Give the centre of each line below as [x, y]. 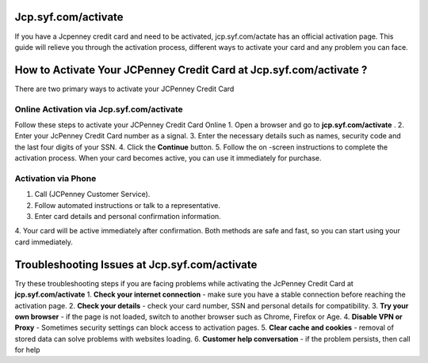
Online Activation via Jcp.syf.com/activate [99, 109]
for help [27, 350]
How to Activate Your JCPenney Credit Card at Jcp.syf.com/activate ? [191, 70]
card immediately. [44, 242]
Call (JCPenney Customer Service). [92, 195]
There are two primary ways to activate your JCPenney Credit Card [124, 89]
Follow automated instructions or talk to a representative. [128, 205]
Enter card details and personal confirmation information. [128, 217]
